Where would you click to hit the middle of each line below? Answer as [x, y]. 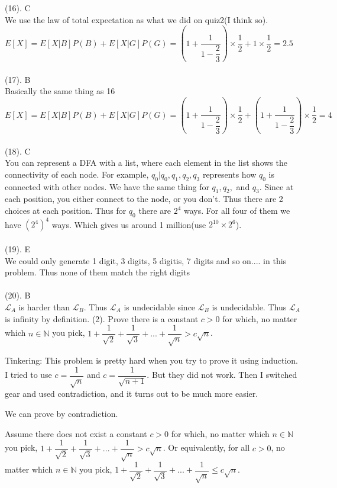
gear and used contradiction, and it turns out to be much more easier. [132, 394]
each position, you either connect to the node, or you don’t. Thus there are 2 [144, 199]
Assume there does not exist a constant [76, 433]
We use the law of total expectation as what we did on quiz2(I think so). [137, 19]
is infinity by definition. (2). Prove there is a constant [102, 318]
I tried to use [28, 374]
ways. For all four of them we [237, 211]
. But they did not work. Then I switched [222, 374]
